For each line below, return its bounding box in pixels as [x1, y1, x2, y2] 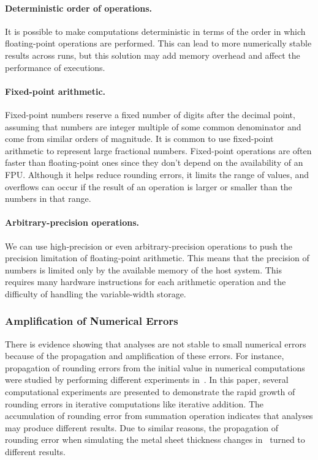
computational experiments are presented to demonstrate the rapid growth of [5, 385, 295, 398]
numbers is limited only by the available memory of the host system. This [5, 263, 282, 276]
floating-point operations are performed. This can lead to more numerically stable [5, 37, 312, 50]
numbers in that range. [5, 192, 91, 205]
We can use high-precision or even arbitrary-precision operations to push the [5, 239, 292, 252]
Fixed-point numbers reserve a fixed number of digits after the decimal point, [5, 108, 295, 121]
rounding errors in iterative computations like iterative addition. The [5, 397, 263, 410]
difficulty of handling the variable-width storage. [5, 287, 186, 300]
